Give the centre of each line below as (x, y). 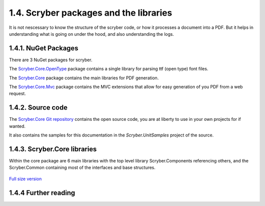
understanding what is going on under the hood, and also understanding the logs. (92, 34)
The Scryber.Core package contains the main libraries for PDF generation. (84, 78)
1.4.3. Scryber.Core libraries (53, 149)
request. (18, 93)
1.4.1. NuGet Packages (44, 48)
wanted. (17, 126)
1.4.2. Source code (38, 108)
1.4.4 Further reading (42, 193)
